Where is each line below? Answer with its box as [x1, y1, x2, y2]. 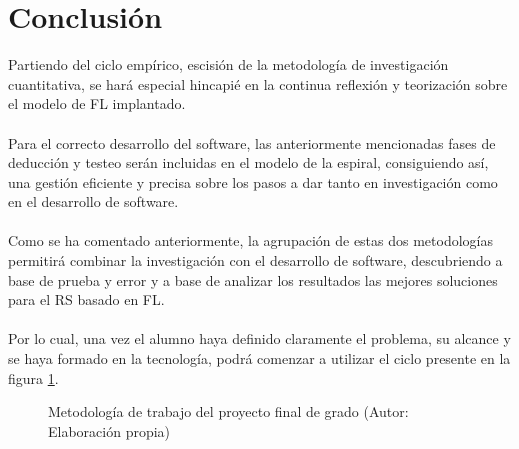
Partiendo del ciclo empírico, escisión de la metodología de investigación [8, 54, 449, 75]
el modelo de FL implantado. [8, 93, 186, 114]
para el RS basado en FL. [8, 289, 165, 310]
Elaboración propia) [48, 420, 171, 441]
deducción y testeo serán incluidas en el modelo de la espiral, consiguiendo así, [8, 152, 489, 173]
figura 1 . [8, 367, 59, 388]
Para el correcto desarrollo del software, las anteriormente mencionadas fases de [8, 132, 496, 153]
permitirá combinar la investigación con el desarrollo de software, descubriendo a [8, 250, 503, 271]
